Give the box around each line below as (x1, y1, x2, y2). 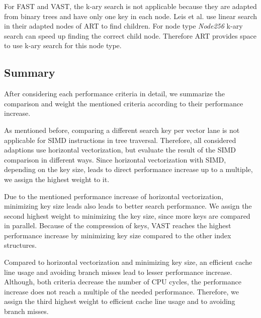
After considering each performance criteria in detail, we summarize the (4, 88, 225, 99)
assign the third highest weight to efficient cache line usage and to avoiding (4, 296, 235, 306)
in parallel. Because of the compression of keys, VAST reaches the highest (4, 220, 231, 231)
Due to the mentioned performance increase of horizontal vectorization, (4, 191, 224, 201)
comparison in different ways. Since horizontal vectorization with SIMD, (4, 154, 226, 165)
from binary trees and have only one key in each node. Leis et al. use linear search (4, 11, 257, 21)
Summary (4, 65, 55, 80)
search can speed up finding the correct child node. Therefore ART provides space (4, 30, 256, 41)
